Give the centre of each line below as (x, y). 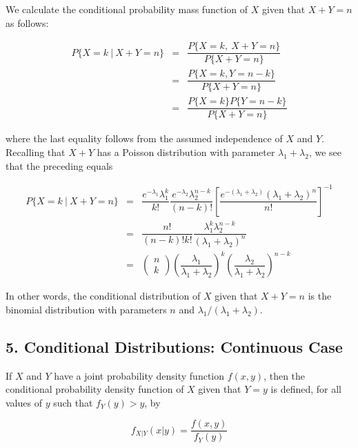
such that (73, 402)
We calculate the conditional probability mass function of (127, 9)
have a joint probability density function (139, 375)
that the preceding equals (59, 165)
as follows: (27, 22)
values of (24, 402)
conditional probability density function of (95, 389)
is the (320, 296)
